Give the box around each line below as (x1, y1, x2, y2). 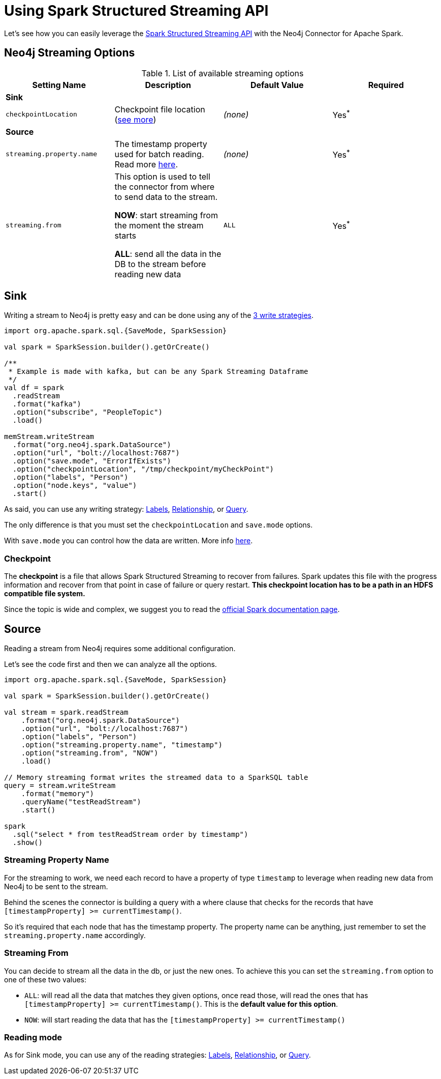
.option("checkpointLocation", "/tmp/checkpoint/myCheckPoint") (12, 465, 274, 474)
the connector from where (114, 181, 215, 192)
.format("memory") (21, 790, 94, 798)
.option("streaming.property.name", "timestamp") (21, 741, 223, 749)
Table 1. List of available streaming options (141, 68, 304, 78)
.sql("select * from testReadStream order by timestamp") (12, 830, 248, 839)
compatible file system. (4, 589, 85, 598)
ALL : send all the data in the (114, 248, 222, 259)
